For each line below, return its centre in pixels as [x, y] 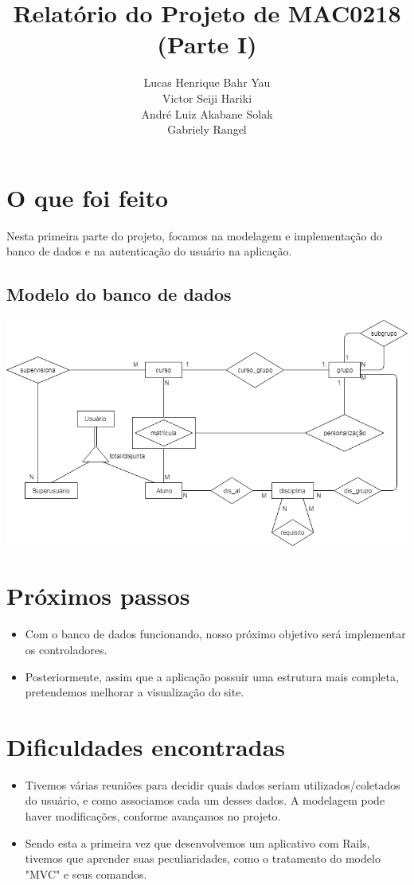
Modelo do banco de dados [119, 294]
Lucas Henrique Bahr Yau [207, 82]
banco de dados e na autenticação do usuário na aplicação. [149, 251]
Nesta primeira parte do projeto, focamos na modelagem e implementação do [194, 235]
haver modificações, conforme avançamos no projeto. [153, 816]
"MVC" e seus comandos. [86, 873]
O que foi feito [88, 197]
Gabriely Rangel [207, 129]
